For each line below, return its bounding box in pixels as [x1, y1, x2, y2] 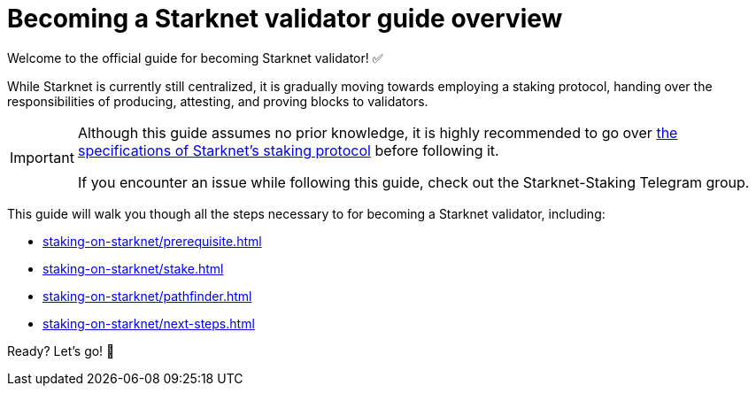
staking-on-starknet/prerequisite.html [42, 233, 262, 249]
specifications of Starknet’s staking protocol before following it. [77, 141, 499, 159]
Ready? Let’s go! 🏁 [7, 343, 115, 358]
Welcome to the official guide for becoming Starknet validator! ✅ [7, 50, 383, 65]
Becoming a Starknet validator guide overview [7, 4, 563, 34]
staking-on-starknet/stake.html [42, 260, 224, 276]
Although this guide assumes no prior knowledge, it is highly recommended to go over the [77, 123, 678, 142]
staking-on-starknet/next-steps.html [42, 315, 255, 331]
